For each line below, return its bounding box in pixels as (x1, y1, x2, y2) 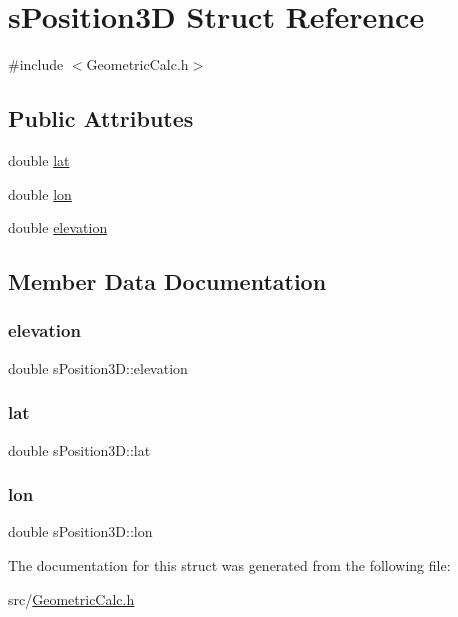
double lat (8, 149, 70, 170)
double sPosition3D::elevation (8, 357, 188, 378)
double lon (8, 183, 72, 204)
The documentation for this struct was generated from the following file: (8, 554, 451, 575)
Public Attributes (8, 103, 194, 134)
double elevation (8, 217, 108, 238)
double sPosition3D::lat (8, 439, 151, 460)
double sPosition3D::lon (8, 521, 153, 542)
